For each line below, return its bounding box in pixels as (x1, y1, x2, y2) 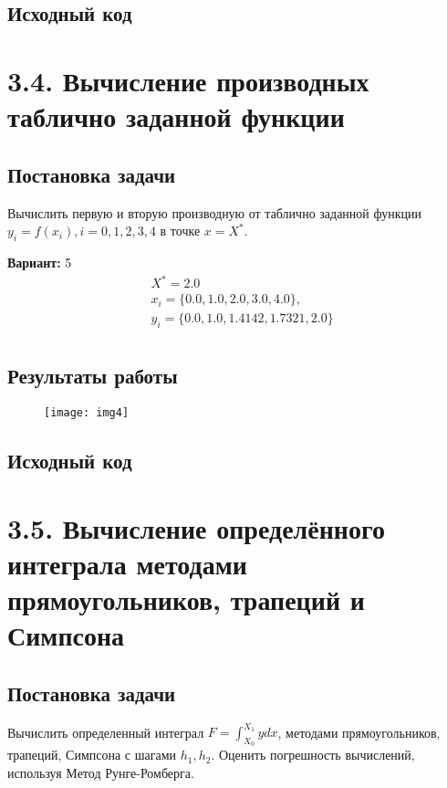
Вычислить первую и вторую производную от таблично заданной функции (7, 203, 422, 222)
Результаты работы (7, 362, 178, 390)
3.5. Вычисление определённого (7, 509, 386, 546)
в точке (160, 221, 201, 240)
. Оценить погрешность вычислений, (211, 745, 415, 764)
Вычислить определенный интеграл (7, 722, 204, 741)
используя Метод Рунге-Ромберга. (7, 763, 194, 783)
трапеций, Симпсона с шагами (7, 745, 176, 764)
